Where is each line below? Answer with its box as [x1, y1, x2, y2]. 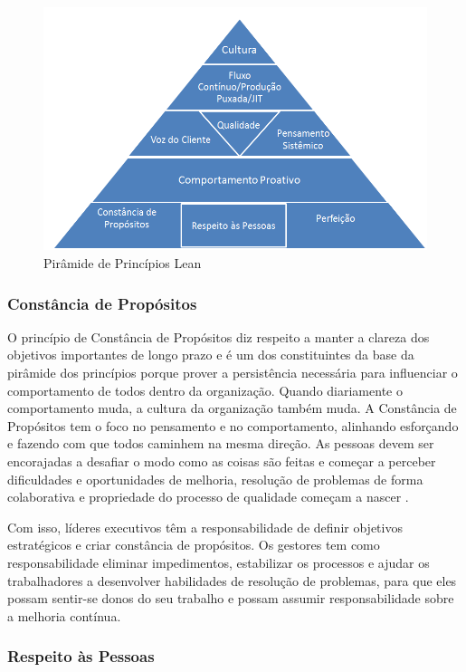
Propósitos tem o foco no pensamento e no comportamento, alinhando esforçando [7, 416, 459, 435]
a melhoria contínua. [7, 606, 121, 625]
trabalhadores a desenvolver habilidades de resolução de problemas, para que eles [7, 571, 457, 590]
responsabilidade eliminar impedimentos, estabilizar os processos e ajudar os [7, 552, 430, 571]
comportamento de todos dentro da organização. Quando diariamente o [7, 380, 403, 399]
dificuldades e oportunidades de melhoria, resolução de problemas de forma [7, 469, 423, 488]
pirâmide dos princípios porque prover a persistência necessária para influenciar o [7, 362, 458, 381]
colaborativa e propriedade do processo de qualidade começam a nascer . [7, 487, 409, 506]
